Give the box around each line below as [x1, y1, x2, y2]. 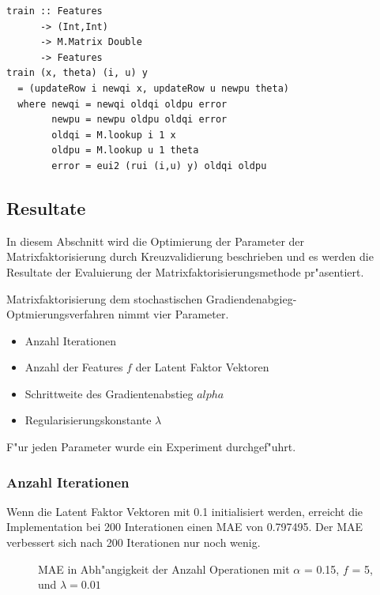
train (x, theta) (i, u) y [6, 67, 148, 79]
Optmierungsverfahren [6, 306, 115, 322]
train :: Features [6, 6, 103, 17]
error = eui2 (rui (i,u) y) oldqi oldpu [51, 160, 267, 171]
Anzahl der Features [24, 359, 123, 375]
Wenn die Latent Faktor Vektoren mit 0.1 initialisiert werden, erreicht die [6, 503, 363, 519]
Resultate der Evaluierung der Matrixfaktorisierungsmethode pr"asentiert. [6, 263, 364, 280]
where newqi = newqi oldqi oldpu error [17, 98, 228, 110]
